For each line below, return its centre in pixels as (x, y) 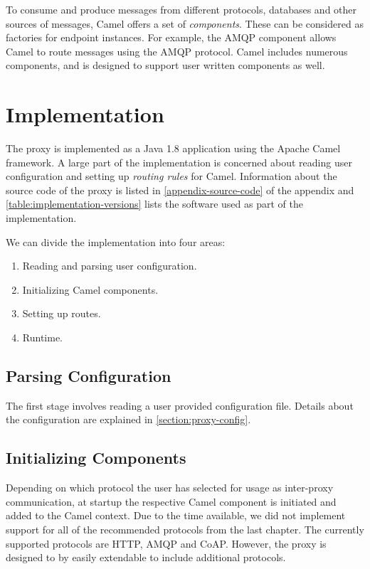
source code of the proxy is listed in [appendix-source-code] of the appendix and (180, 190)
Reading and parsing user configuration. (110, 266)
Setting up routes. (62, 313)
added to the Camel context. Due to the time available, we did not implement (176, 515)
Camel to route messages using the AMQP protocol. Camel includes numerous (177, 51)
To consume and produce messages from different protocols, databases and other (181, 9)
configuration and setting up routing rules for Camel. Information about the (171, 176)
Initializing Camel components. (90, 289)
